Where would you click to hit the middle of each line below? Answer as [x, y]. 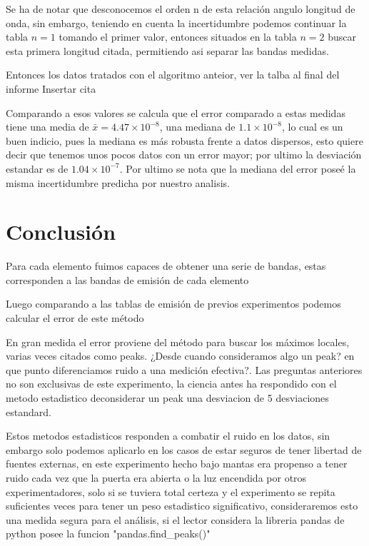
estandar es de [37, 168]
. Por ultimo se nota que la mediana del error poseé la [238, 168]
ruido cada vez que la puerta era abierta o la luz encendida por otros [156, 477]
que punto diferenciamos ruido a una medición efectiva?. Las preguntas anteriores [184, 369]
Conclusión [61, 232]
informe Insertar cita [51, 88]
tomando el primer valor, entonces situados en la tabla [178, 37]
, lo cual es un [313, 127]
